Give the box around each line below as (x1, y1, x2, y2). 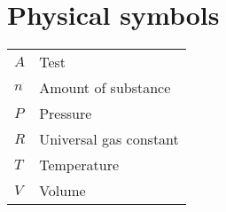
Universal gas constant (39, 129, 179, 150)
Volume (39, 180, 86, 201)
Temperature (39, 154, 120, 176)
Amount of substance (39, 77, 171, 98)
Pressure (39, 103, 92, 124)
